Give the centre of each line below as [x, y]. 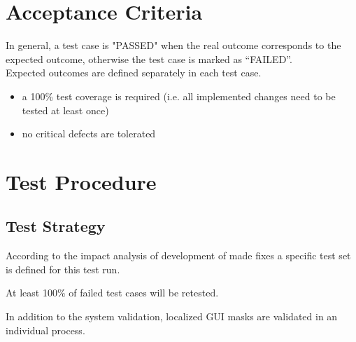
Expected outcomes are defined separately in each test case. [134, 73]
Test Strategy [56, 226]
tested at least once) [65, 110]
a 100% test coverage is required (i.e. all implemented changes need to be [179, 96]
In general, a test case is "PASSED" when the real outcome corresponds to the [173, 45]
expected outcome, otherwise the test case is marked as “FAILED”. [149, 59]
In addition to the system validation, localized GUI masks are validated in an [172, 316]
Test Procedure [81, 181]
